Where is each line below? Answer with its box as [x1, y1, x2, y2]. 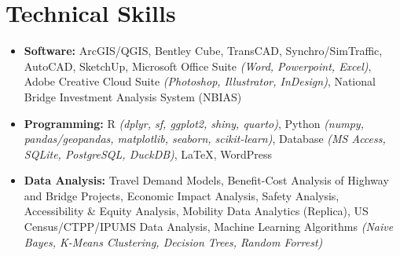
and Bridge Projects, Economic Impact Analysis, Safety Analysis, [24, 187, 339, 203]
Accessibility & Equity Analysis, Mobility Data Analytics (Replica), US [24, 203, 369, 219]
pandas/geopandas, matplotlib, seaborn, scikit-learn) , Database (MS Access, [24, 130, 386, 147]
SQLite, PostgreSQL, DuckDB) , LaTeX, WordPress [24, 145, 273, 162]
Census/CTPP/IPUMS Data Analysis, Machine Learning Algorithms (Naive [24, 218, 394, 235]
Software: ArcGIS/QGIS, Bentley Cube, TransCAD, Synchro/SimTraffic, [24, 42, 383, 59]
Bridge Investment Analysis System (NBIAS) [24, 88, 242, 104]
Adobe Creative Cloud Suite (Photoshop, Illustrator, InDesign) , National [24, 73, 376, 90]
